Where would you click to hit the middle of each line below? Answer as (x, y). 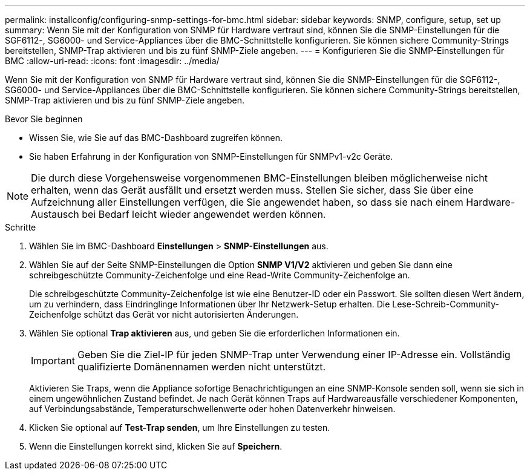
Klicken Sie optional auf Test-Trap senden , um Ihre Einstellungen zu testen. (180, 427)
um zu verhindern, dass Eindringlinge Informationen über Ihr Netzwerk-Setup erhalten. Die (210, 304)
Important (53, 361)
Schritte (21, 227)
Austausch (55, 214)
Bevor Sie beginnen (44, 119)
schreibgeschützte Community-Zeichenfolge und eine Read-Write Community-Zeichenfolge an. (220, 275)
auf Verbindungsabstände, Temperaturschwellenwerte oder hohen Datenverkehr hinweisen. (212, 409)
